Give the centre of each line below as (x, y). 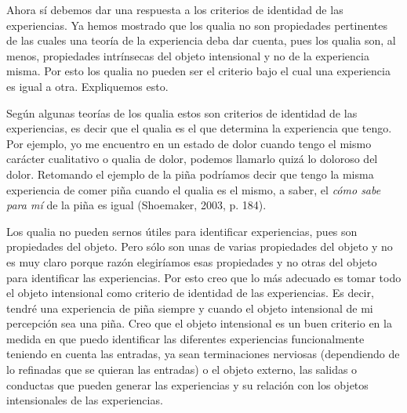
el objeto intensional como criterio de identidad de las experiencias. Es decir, (190, 293)
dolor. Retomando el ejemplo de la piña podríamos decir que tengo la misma (190, 174)
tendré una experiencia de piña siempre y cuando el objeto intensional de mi (190, 308)
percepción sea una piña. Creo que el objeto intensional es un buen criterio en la (199, 323)
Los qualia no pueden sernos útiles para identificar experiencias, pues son (182, 231)
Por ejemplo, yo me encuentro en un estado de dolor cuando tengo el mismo (189, 143)
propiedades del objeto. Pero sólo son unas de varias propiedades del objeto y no (200, 246)
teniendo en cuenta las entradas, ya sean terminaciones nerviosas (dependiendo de (203, 354)
